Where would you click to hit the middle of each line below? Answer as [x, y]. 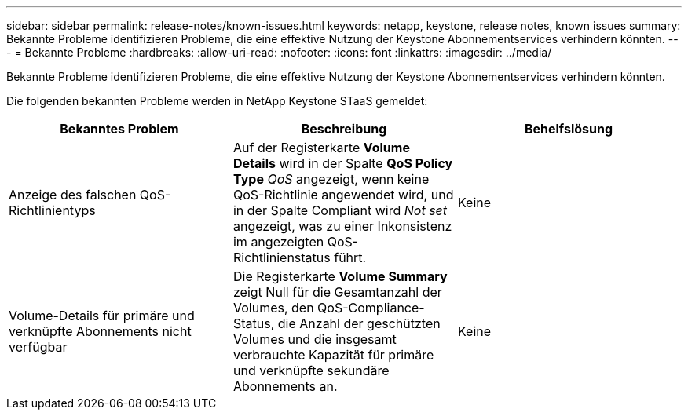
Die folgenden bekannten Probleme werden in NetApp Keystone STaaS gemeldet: [217, 101]
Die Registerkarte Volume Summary [340, 276]
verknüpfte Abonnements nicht [100, 331]
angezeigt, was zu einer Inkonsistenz [342, 226]
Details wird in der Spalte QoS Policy [343, 163]
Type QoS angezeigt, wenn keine [331, 179]
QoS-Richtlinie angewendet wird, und [343, 195]
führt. [350, 257]
